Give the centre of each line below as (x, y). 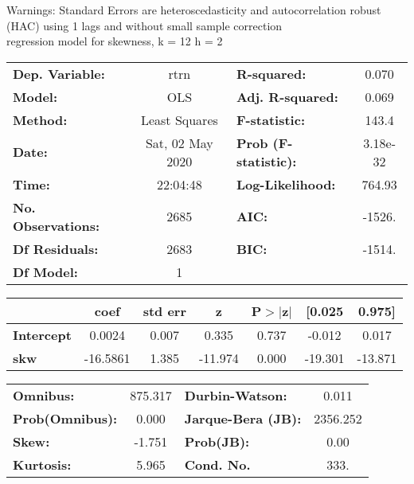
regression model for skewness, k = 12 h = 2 (115, 41)
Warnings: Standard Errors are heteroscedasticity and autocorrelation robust (194, 10)
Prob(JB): (217, 441)
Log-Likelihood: (286, 184)
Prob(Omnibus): (65, 418)
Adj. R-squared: (287, 96)
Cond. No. (217, 464)
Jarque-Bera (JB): (243, 418)
